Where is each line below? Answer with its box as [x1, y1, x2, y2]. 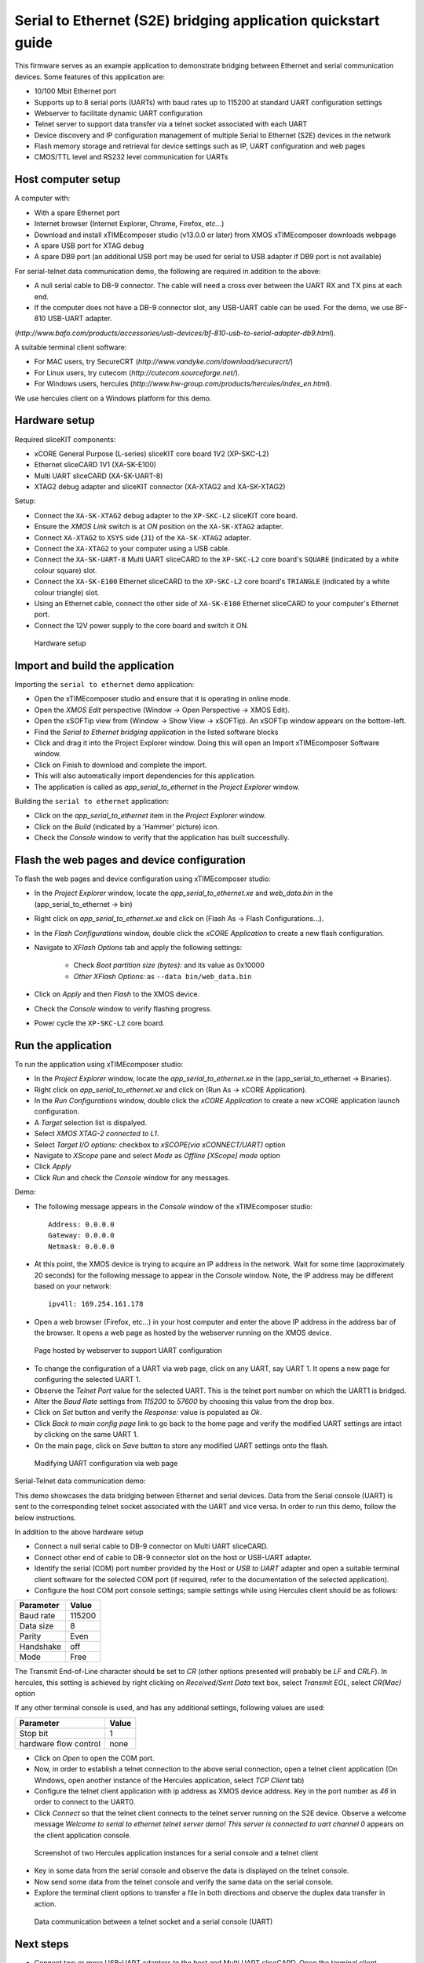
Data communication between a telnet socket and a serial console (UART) [34, 1917, 273, 1926]
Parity [19, 1631, 42, 1642]
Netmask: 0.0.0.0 [48, 1241, 115, 1251]
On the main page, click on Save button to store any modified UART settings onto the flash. [34, 1441, 329, 1450]
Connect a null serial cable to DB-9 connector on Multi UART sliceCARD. [34, 1541, 269, 1551]
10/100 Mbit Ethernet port [34, 86, 117, 96]
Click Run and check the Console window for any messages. [34, 1172, 231, 1182]
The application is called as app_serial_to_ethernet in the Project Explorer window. [34, 782, 300, 791]
